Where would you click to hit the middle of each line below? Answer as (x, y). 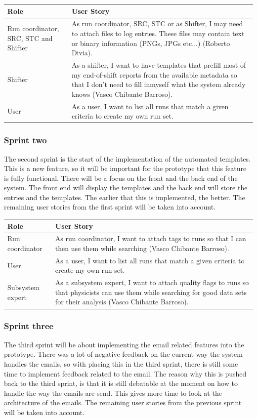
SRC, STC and (30, 38)
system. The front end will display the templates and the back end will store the (126, 188)
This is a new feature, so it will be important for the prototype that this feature (125, 168)
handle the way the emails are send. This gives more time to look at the (113, 393)
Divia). (82, 53)
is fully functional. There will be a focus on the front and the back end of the (121, 178)
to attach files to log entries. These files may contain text (158, 33)
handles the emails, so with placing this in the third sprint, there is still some (121, 363)
